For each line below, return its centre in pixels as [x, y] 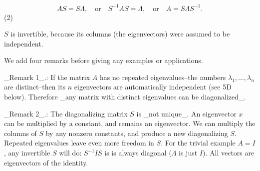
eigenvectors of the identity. [46, 162]
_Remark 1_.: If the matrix [47, 77]
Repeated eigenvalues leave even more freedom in [79, 143]
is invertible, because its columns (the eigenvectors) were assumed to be [120, 34]
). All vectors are [229, 153]
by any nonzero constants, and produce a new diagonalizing [137, 133]
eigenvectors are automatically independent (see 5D [153, 87]
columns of [20, 133]
